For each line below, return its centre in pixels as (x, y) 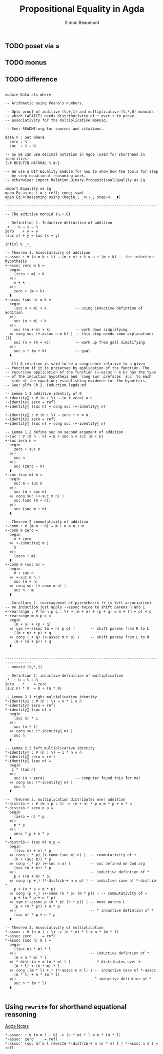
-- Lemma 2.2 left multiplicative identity (50, 748)
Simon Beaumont (82, 22)
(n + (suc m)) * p (32, 859)
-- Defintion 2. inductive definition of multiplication (64, 676)
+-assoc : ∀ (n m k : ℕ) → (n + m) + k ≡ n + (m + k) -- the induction (79, 257)
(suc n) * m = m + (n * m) (34, 689)
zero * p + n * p (31, 834)
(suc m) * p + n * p (35, 915)
